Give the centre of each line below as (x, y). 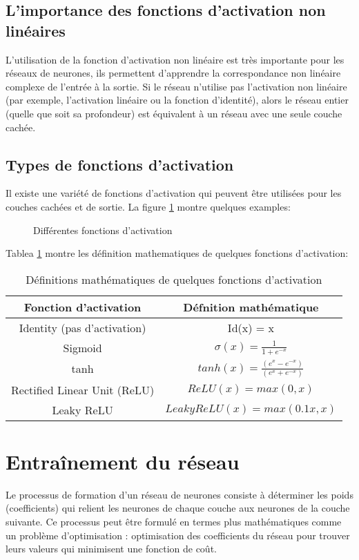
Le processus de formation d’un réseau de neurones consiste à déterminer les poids (179, 494)
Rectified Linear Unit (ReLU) (83, 389)
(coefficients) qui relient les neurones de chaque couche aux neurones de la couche (178, 508)
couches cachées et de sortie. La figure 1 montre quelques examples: (148, 206)
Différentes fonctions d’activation (103, 230)
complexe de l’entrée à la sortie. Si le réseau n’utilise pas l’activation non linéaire (176, 86)
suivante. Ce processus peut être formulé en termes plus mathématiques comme (174, 521)
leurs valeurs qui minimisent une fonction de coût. (111, 549)
